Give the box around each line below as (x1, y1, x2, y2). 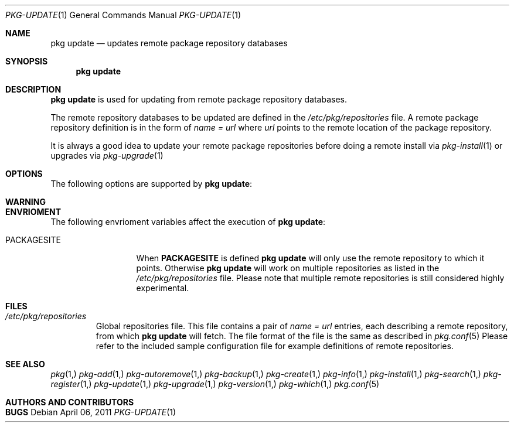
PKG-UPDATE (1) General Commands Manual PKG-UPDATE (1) (5, 10, 241, 20)
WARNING (5, 197, 46, 207)
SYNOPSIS (5, 56, 48, 66)
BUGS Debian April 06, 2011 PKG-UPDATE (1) (5, 407, 176, 417)
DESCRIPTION (5, 84, 62, 94)
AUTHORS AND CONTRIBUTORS (5, 397, 134, 407)
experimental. (136, 283, 189, 293)
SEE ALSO (5, 359, 45, 369)
